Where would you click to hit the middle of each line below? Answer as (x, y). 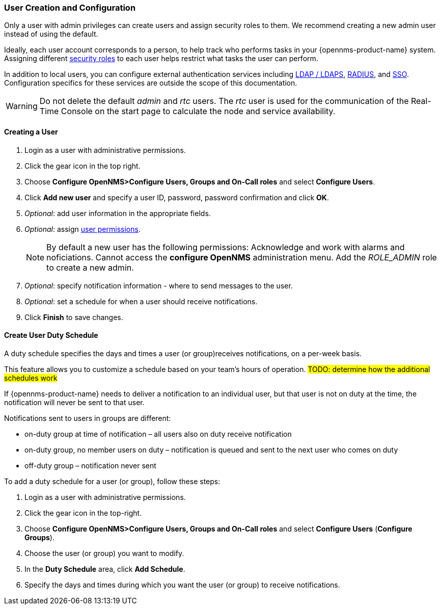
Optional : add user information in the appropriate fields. (118, 213)
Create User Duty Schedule (51, 335)
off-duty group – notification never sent (90, 465)
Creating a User (31, 131)
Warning (22, 106)
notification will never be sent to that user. (74, 402)
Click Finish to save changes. (74, 317)
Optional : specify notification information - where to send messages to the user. (159, 285)
